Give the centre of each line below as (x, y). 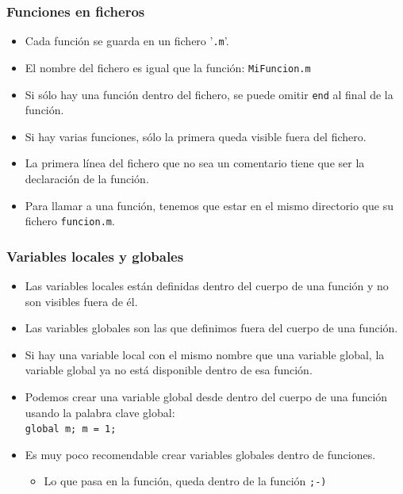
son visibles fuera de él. (81, 301)
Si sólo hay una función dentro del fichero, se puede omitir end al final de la (209, 94)
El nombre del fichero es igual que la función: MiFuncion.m (168, 67)
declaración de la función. (87, 178)
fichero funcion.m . (70, 221)
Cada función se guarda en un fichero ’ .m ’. (127, 41)
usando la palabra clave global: (100, 412)
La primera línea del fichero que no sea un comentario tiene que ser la (195, 163)
